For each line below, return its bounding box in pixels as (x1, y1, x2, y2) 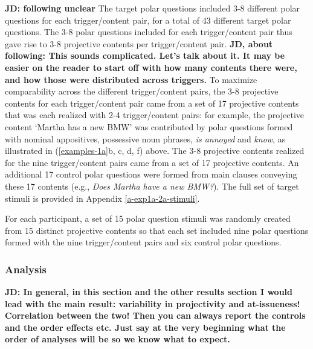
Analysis (5, 261, 47, 276)
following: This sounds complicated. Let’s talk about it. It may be (5, 49, 285, 62)
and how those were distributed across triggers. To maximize (5, 73, 257, 85)
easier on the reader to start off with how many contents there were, (5, 61, 297, 73)
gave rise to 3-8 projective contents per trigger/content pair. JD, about (5, 37, 273, 50)
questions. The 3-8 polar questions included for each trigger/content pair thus (5, 25, 292, 38)
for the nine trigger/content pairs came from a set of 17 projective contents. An (5, 156, 299, 168)
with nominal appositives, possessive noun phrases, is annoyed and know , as (5, 132, 286, 145)
